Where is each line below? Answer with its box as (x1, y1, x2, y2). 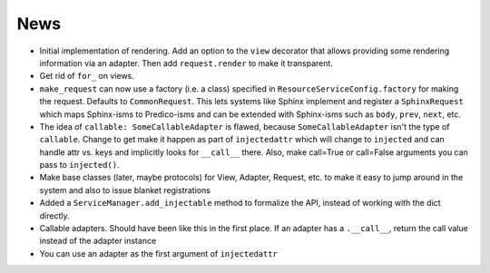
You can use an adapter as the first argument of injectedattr (39, 248, 279, 258)
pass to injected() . (39, 160, 120, 171)
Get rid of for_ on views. (39, 71, 135, 82)
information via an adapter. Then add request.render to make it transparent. (39, 57, 333, 68)
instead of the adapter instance (39, 236, 157, 247)
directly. (39, 210, 70, 221)
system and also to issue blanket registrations (39, 184, 211, 195)
